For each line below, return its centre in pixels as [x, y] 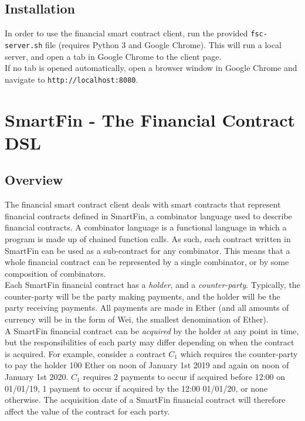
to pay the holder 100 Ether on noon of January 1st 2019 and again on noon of [147, 365]
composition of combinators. [55, 273]
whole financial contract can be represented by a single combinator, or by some [147, 262]
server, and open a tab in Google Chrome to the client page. [113, 56]
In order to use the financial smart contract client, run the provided [126, 33]
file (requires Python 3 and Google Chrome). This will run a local [163, 44]
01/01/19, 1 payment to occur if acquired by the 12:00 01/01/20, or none [136, 388]
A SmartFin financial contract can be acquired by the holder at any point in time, [152, 330]
